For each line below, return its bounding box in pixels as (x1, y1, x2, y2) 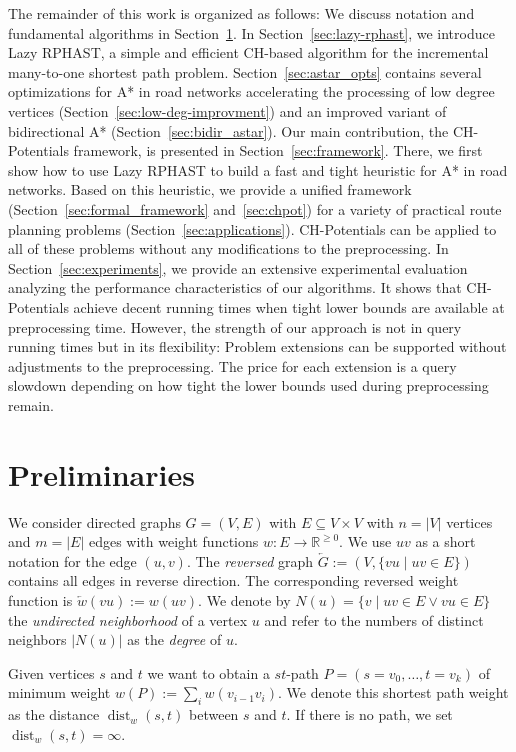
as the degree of (127, 629, 222, 650)
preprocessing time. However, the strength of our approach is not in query (8, 316, 462, 337)
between (189, 704, 239, 725)
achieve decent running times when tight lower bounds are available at (73, 296, 505, 317)
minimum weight (8, 682, 111, 703)
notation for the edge (8, 550, 137, 571)
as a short (415, 531, 476, 552)
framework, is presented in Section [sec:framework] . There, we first (73, 140, 483, 161)
